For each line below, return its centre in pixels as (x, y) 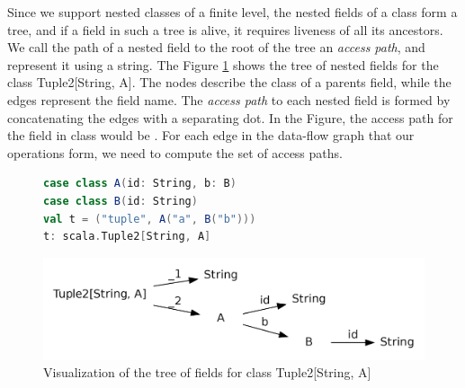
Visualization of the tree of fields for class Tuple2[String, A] (207, 372)
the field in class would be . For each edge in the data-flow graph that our (211, 135)
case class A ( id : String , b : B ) (140, 184)
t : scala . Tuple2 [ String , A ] (127, 237)
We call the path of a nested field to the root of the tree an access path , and (216, 47)
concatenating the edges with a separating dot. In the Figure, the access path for (230, 117)
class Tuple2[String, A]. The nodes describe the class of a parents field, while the (229, 82)
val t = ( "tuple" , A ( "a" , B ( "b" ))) (150, 219)
